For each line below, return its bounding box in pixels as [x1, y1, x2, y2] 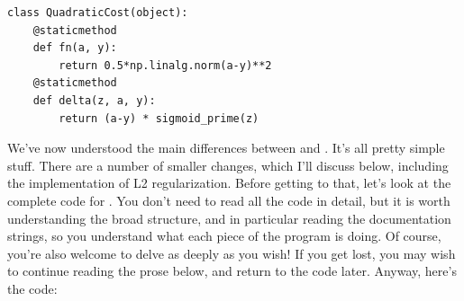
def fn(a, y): [32, 41, 117, 55]
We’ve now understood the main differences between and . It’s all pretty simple [7, 138, 445, 157]
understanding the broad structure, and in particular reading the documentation [7, 208, 451, 227]
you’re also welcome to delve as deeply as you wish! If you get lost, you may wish [7, 243, 456, 262]
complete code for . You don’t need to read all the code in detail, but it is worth [7, 190, 450, 209]
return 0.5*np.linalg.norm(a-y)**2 [59, 58, 272, 72]
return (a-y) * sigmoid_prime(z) [59, 111, 259, 125]
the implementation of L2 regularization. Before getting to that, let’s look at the [7, 173, 451, 192]
